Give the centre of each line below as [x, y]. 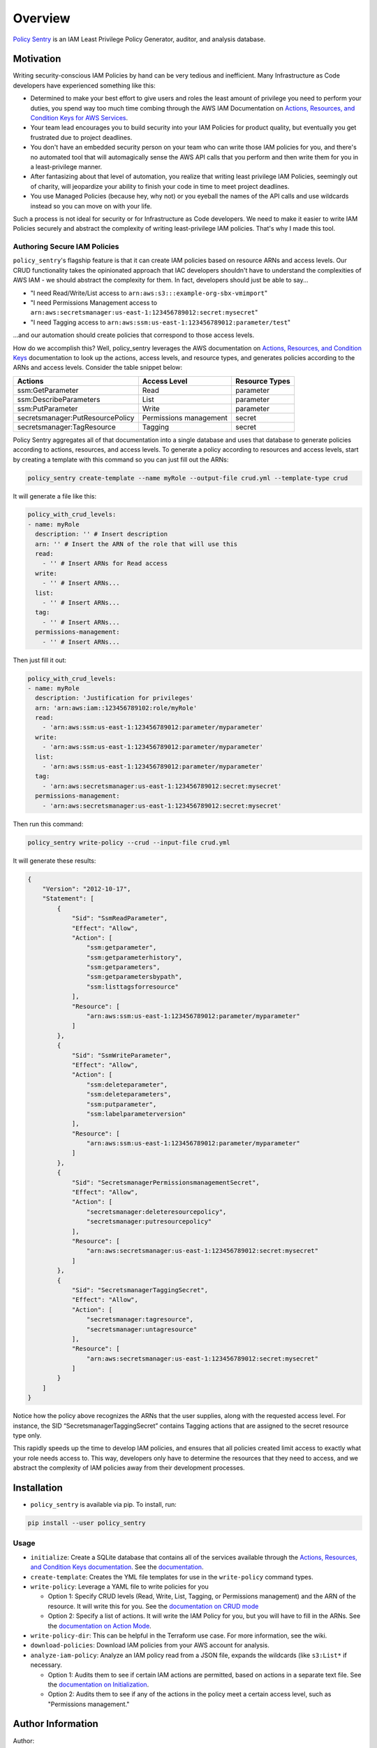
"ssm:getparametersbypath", [134, 977]
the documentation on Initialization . [98, 1684]
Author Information [56, 1724]
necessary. [46, 1665]
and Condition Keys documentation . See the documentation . [117, 1567]
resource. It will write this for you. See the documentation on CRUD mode [153, 1606]
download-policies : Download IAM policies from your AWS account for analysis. [150, 1645]
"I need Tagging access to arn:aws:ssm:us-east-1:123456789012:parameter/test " [161, 322]
